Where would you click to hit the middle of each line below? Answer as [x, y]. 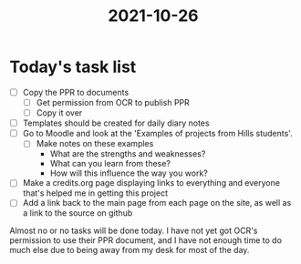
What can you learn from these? [110, 164]
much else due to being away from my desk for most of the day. [130, 250]
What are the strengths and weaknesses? [128, 154]
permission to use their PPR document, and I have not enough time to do [146, 240]
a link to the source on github [78, 213]
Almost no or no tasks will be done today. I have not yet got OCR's [134, 231]
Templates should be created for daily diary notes [116, 123]
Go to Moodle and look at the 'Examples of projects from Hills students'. [158, 134]
